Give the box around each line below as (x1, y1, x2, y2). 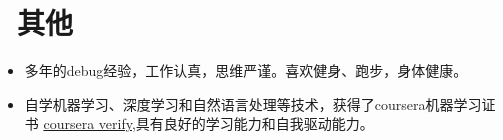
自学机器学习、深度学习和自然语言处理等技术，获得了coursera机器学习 (24, 93, 482, 114)
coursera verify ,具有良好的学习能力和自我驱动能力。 (43, 113, 374, 134)
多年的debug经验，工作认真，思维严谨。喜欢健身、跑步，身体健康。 (24, 60, 468, 81)
